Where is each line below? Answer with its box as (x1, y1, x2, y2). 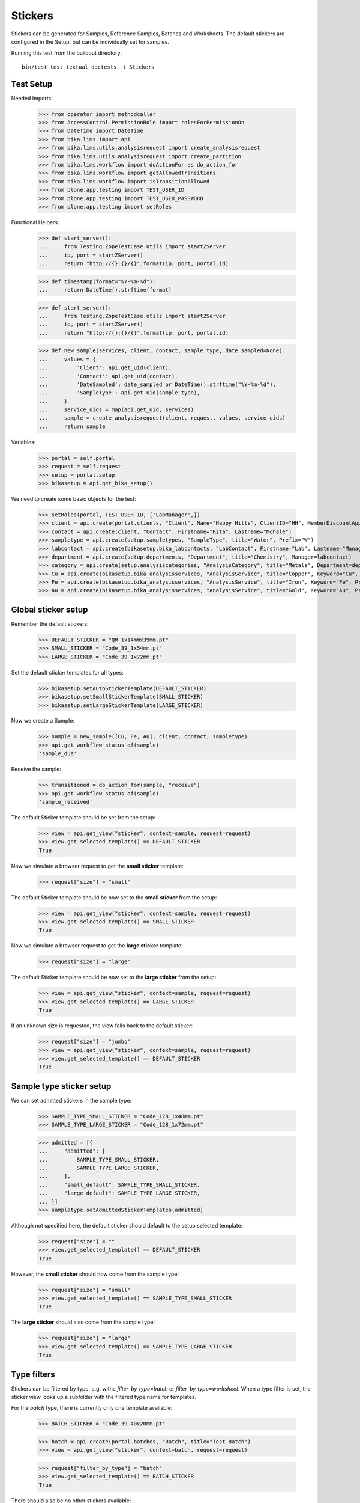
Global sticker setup (11, 604, 88, 614)
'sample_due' (38, 750, 77, 757)
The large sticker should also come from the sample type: (11, 1318, 155, 1326)
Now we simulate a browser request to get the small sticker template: (11, 862, 184, 869)
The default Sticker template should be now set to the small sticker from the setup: (11, 893, 217, 901)
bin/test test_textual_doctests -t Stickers (22, 63, 155, 70)
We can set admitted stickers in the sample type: (11, 1097, 132, 1104)
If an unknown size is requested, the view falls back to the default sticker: (11, 1022, 193, 1029)
